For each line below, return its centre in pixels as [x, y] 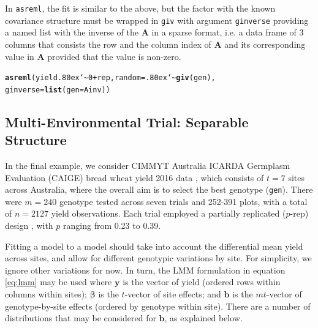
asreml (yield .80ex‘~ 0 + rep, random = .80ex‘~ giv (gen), [110, 78]
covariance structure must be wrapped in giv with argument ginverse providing [157, 20]
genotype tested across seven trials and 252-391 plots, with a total [183, 201]
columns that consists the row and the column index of [108, 44]
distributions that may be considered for [81, 318]
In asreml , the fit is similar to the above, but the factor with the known [140, 8]
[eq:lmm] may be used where [59, 282]
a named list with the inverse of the [72, 32]
